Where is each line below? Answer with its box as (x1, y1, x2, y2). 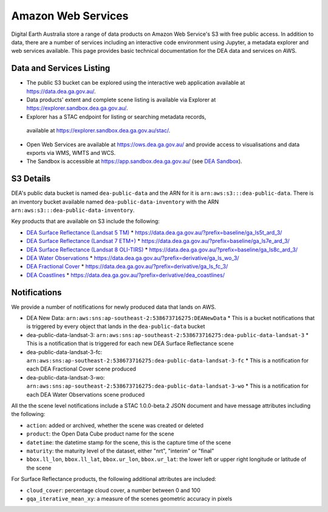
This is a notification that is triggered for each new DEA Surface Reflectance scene (26, 340, 234, 347)
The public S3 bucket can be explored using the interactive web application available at (26, 79, 245, 86)
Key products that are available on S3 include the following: (11, 217, 160, 225)
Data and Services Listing (11, 63, 111, 73)
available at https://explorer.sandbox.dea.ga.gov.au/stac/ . (26, 127, 171, 134)
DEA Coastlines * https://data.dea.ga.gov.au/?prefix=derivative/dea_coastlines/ (26, 271, 225, 279)
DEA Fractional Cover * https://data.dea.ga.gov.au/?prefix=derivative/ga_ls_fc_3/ (26, 263, 228, 270)
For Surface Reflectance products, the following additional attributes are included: (11, 476, 217, 483)
